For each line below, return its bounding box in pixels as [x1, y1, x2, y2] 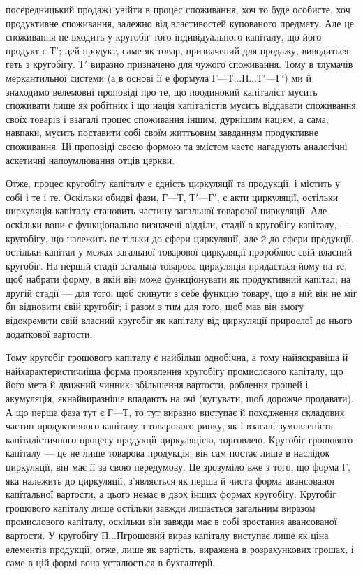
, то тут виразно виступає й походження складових [128, 404, 345, 419]
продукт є [6, 43, 47, 57]
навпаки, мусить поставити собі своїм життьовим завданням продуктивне [6, 125, 319, 140]
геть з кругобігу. [6, 57, 75, 71]
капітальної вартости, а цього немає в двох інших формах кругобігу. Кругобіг [6, 487, 336, 501]
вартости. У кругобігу [6, 527, 98, 542]
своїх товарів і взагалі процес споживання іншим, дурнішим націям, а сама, [6, 111, 329, 126]
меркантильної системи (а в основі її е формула [6, 70, 209, 84]
